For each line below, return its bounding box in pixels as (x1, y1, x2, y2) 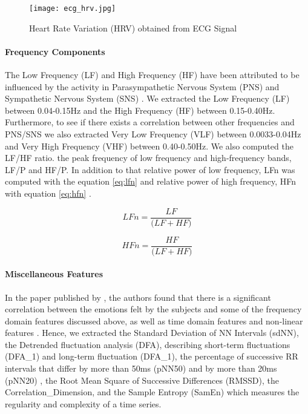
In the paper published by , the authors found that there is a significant (5, 291, 271, 303)
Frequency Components (5, 45, 105, 57)
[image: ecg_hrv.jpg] (29, 4, 116, 13)
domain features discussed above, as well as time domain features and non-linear (5, 314, 303, 327)
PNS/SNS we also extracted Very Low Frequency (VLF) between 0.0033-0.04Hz (5, 128, 301, 140)
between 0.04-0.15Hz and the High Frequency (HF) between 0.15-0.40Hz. (5, 103, 275, 116)
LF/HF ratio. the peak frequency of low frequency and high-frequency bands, (5, 151, 292, 164)
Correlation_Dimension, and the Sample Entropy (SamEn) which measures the (5, 386, 300, 398)
